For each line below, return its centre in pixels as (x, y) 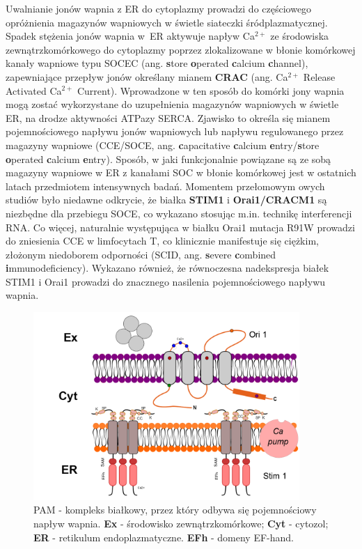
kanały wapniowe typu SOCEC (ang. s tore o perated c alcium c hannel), (157, 63)
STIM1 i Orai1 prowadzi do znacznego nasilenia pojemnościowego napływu (166, 281)
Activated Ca (34, 90)
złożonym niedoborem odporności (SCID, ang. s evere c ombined (141, 254)
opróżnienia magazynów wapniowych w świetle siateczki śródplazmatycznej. (167, 22)
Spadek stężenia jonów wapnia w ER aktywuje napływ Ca (130, 36)
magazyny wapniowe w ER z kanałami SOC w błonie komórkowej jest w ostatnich (181, 172)
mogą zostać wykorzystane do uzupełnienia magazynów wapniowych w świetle (172, 104)
